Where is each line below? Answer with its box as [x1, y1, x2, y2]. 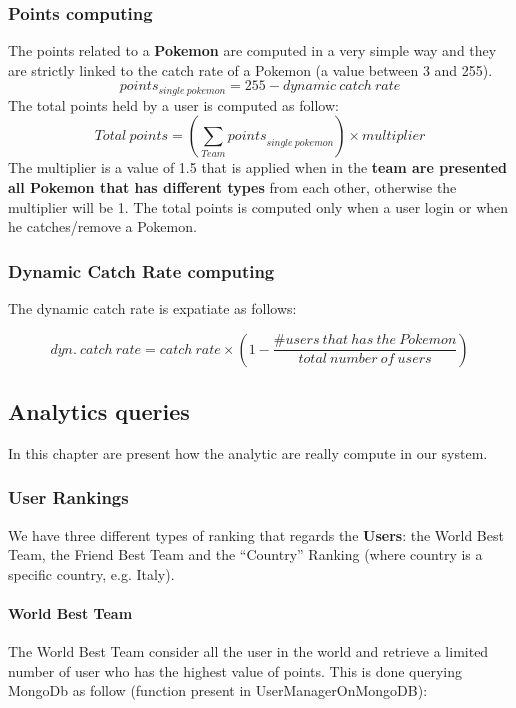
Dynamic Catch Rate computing [8, 258, 275, 283]
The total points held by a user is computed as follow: [8, 94, 339, 115]
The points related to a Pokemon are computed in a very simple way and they [8, 40, 497, 61]
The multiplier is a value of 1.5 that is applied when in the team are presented [8, 157, 508, 178]
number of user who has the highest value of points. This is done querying [8, 660, 463, 681]
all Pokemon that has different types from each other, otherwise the [8, 177, 457, 198]
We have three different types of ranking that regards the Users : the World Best [8, 524, 504, 545]
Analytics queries [8, 396, 190, 427]
